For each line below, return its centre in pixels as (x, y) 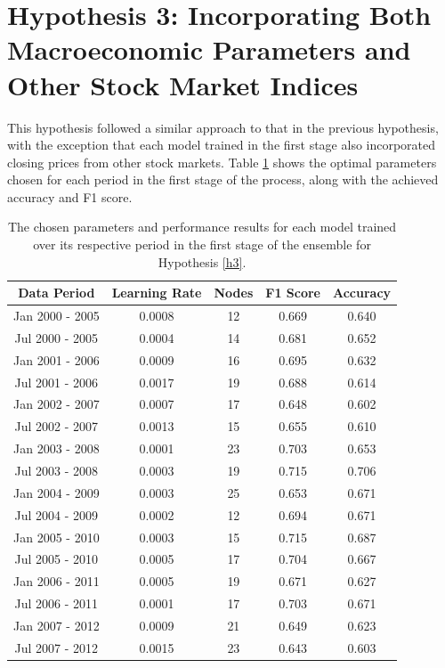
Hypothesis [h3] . (202, 261)
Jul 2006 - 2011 (57, 603)
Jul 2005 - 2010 (57, 559)
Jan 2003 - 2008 (57, 448)
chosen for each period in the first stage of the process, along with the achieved (223, 179)
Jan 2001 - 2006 (57, 359)
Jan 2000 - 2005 (57, 316)
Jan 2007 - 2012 (57, 625)
